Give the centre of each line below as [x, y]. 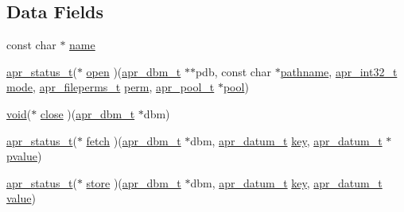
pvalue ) [24, 156]
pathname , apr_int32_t [339, 71]
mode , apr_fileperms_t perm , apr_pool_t [111, 87]
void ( [19, 113]
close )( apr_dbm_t [87, 113]
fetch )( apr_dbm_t [134, 140]
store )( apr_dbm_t [134, 182]
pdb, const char [233, 71]
